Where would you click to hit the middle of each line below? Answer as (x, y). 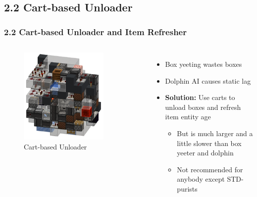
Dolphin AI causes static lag (208, 80)
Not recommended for (210, 169)
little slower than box (209, 143)
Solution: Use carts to (200, 97)
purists (187, 188)
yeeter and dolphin (205, 153)
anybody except (201, 179)
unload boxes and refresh (203, 107)
